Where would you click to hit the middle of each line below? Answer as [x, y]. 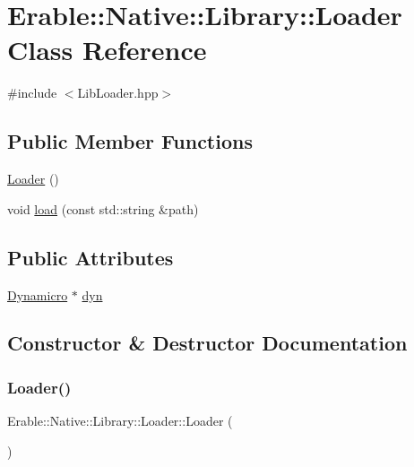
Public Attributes [91, 257]
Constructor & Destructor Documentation [207, 343]
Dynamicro [38, 294]
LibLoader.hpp [118, 93]
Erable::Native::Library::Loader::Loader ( [120, 421]
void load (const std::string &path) [103, 208]
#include [32, 93]
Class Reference [107, 50]
